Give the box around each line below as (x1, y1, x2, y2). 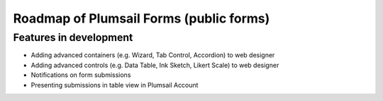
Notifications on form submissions (30, 71, 131, 79)
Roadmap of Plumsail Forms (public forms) (13, 11, 270, 26)
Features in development (13, 31, 133, 44)
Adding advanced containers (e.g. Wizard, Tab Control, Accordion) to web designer (30, 51, 275, 59)
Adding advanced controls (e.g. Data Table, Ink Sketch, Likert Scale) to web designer (30, 61, 279, 69)
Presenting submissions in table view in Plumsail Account (30, 81, 199, 89)
